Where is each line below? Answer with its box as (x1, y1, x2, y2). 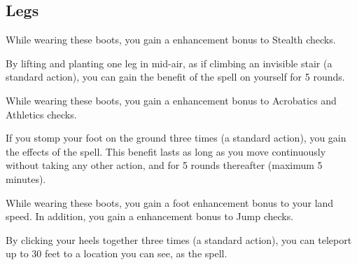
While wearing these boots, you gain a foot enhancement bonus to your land (6, 195, 334, 210)
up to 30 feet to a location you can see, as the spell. (6, 246, 227, 261)
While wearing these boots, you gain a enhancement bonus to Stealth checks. (6, 32, 336, 47)
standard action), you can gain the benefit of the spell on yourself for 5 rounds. (6, 69, 345, 84)
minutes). (6, 171, 46, 186)
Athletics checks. (6, 107, 77, 121)
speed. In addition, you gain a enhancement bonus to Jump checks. (6, 209, 294, 224)
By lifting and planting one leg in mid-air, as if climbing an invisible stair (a (6, 55, 332, 70)
